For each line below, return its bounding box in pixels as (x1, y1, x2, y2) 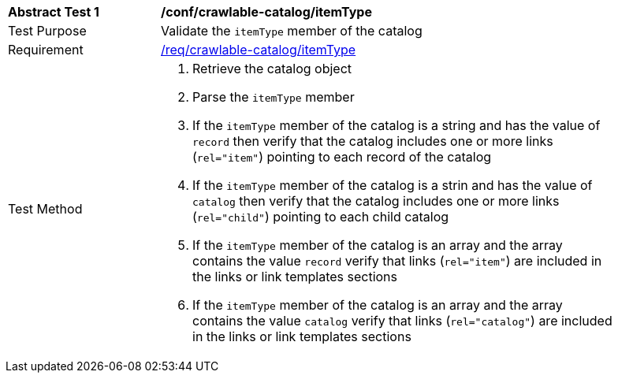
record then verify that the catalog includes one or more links (192, 133, 553, 149)
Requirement (8, 42, 84, 58)
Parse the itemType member (192, 89, 355, 105)
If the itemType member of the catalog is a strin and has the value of (192, 177, 593, 193)
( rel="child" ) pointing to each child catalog (192, 209, 449, 225)
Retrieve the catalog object (192, 61, 352, 76)
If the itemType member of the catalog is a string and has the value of (192, 117, 601, 133)
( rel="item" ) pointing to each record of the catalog (192, 149, 492, 165)
